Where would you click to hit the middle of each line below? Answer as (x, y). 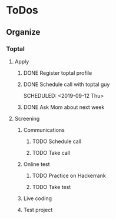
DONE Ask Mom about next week (64, 107)
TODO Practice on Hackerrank (69, 175)
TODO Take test (52, 187)
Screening (27, 118)
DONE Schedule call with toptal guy (67, 84)
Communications (44, 130)
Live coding (37, 198)
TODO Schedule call (57, 141)
